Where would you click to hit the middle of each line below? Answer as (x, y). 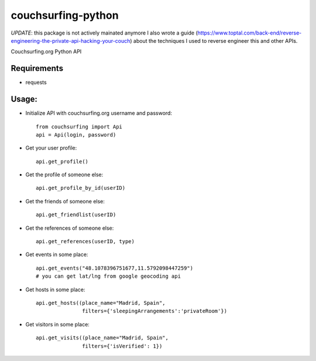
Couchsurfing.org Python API (46, 52)
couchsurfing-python (65, 15)
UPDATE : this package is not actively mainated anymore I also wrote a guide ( (104, 33)
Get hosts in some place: (55, 290)
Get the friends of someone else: (65, 201)
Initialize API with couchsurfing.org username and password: (99, 113)
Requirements (37, 68)
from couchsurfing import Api (79, 127)
